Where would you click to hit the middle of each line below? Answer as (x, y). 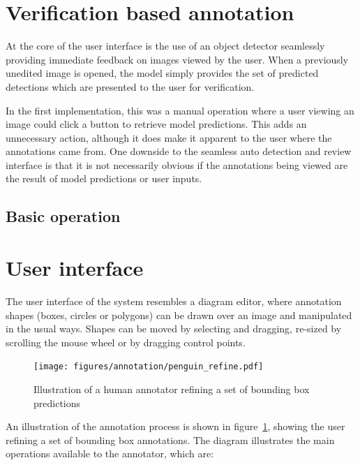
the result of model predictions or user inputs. (104, 178)
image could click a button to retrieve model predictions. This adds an (156, 124)
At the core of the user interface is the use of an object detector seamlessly (165, 46)
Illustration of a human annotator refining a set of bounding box (172, 389)
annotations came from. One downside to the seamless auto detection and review (179, 151)
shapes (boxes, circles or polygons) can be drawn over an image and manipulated (179, 315)
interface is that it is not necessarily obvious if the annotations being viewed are (177, 164)
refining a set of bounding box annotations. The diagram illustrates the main (170, 440)
